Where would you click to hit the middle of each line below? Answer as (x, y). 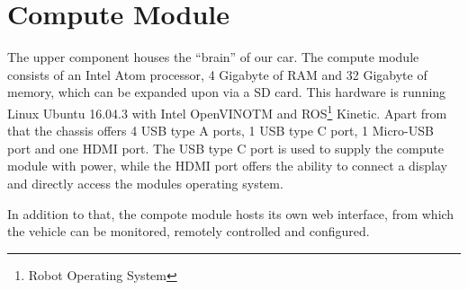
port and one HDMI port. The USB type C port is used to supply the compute (225, 148)
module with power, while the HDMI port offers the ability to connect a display (227, 166)
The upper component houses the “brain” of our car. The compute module (213, 57)
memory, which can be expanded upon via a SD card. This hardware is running (227, 92)
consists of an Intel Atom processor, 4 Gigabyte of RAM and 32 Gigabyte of (217, 74)
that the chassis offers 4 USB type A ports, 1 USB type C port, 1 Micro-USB (220, 131)
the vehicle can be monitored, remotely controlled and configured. (189, 231)
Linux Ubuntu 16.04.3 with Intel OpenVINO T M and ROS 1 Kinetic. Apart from (227, 111)
